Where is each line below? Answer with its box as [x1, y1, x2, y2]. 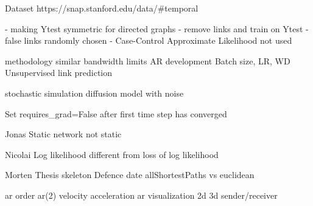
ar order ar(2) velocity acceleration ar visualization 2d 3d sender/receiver [5, 188, 278, 201]
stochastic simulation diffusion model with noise [5, 86, 184, 99]
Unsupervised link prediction [5, 66, 113, 79]
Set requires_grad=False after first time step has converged [5, 107, 227, 120]
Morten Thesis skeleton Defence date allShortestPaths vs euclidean [5, 168, 255, 181]
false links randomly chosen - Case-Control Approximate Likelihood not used [5, 34, 292, 47]
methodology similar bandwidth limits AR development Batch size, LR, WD [5, 54, 290, 67]
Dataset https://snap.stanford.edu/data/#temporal [5, 2, 199, 14]
